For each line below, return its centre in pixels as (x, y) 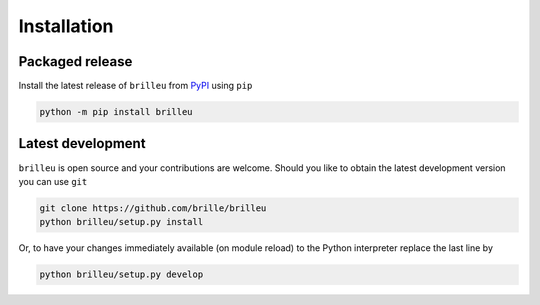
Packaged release (75, 61)
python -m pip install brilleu (116, 112)
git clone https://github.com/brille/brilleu (153, 208)
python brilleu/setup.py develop (121, 274)
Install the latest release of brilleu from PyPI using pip (135, 86)
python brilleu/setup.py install (121, 222)
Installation (66, 26)
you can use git (53, 181)
